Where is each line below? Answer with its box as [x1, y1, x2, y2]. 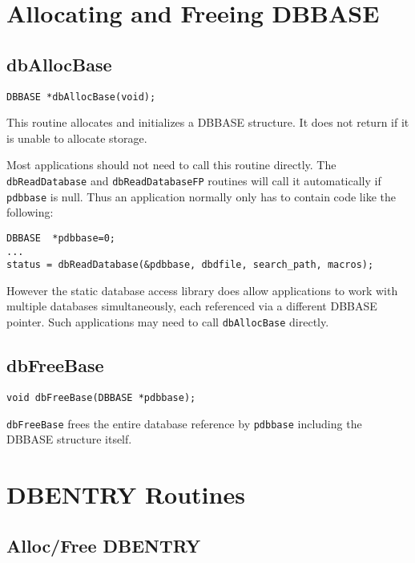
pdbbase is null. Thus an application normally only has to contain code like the [6, 188, 396, 205]
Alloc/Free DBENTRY [6, 533, 201, 557]
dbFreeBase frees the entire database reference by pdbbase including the [6, 415, 362, 431]
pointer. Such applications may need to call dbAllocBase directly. [6, 314, 329, 330]
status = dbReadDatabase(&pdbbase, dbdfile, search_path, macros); [6, 259, 374, 271]
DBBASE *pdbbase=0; [6, 232, 116, 244]
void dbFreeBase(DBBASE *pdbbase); [6, 391, 196, 403]
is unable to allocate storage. [6, 129, 147, 146]
